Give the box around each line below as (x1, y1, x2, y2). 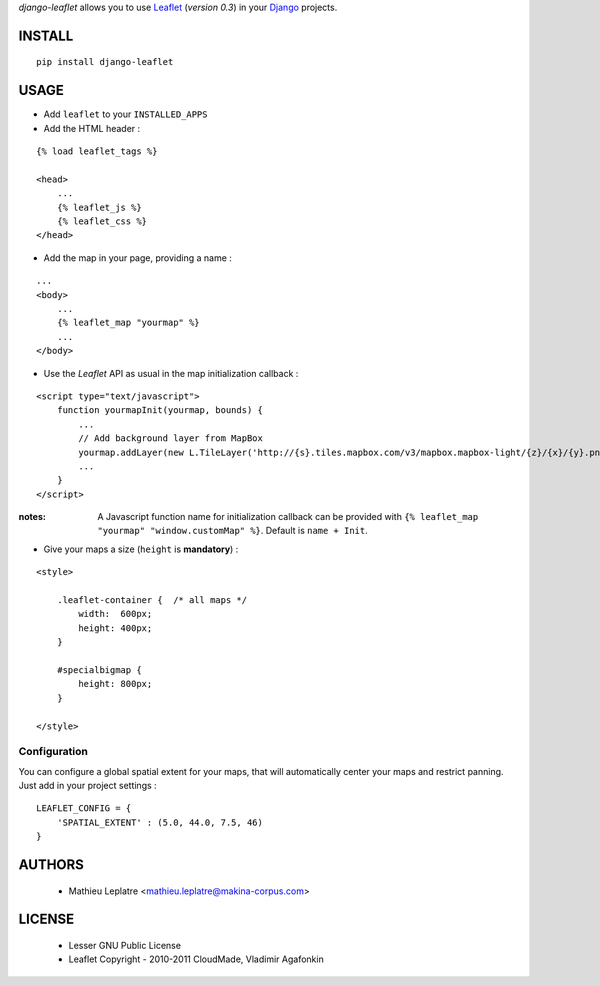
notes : (18, 511, 47, 523)
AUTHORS (18, 856, 85, 874)
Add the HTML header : (43, 122, 141, 134)
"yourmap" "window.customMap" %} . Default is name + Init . (97, 525, 369, 537)
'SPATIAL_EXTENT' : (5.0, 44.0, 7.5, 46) (56, 816, 264, 828)
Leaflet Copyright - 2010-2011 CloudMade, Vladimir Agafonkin (68, 953, 324, 965)
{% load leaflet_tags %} (36, 146, 158, 157)
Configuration (18, 745, 89, 759)
